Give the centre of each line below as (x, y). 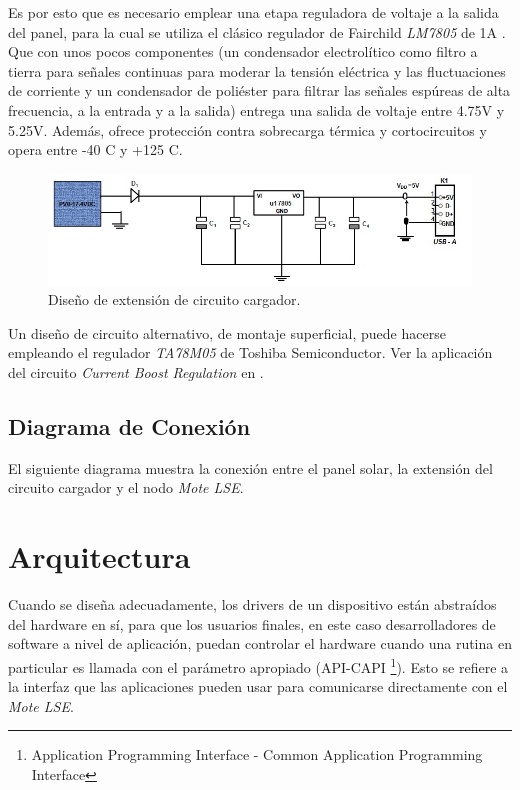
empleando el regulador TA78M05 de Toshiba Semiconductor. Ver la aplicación (250, 352)
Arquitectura (99, 556)
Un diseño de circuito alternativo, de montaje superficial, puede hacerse (227, 332)
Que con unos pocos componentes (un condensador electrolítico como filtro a (243, 51)
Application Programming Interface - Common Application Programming (257, 754)
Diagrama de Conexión (129, 426)
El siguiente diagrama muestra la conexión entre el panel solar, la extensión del (250, 467)
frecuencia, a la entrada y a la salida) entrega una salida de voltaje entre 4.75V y (256, 109)
